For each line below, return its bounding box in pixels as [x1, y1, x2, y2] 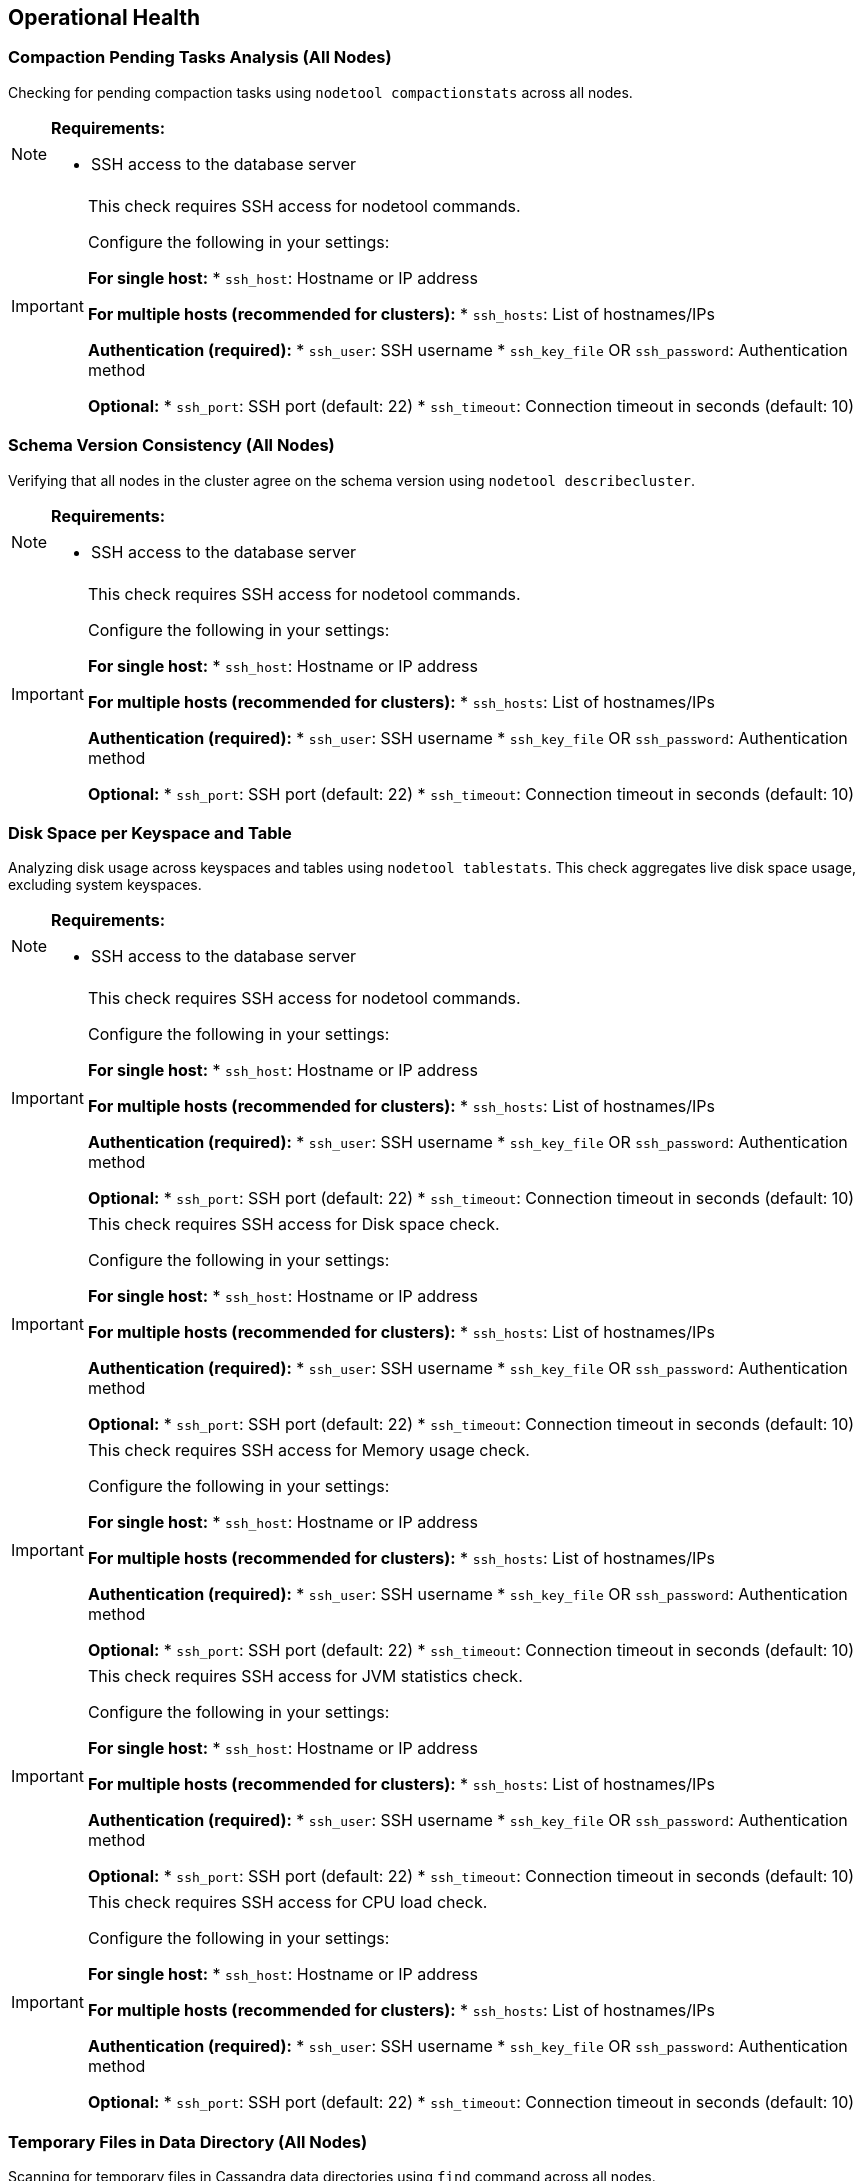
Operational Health [8, 5, 200, 30]
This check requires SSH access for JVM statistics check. [87, 1666, 523, 1687]
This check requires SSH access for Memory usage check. [87, 1440, 530, 1461]
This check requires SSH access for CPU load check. [87, 1892, 488, 1913]
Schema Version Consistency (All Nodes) [8, 435, 335, 456]
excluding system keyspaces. [8, 876, 202, 894]
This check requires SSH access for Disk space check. [87, 1214, 500, 1235]
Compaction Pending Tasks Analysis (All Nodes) [8, 47, 392, 68]
